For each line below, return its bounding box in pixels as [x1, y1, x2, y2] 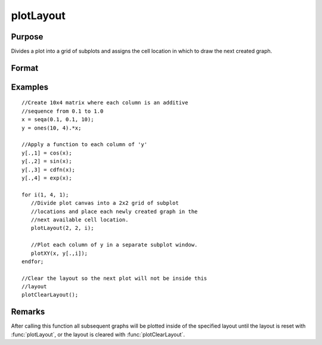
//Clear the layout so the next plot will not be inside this [21, 275, 208, 282]
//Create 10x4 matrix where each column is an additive [21, 99, 188, 106]
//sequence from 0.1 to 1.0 [21, 107, 104, 115]
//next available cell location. [30, 216, 129, 223]
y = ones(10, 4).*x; [21, 124, 82, 131]
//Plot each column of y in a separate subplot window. [30, 242, 198, 248]
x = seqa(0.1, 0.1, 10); [21, 116, 94, 123]
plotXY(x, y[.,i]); [30, 249, 88, 257]
